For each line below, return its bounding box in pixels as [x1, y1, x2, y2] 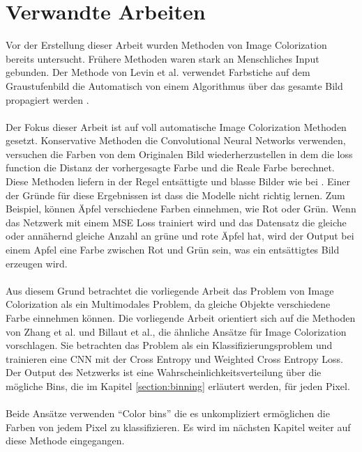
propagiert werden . [6, 92, 89, 107]
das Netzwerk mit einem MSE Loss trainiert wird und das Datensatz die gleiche [6, 215, 347, 229]
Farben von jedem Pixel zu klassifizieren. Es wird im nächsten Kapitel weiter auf [6, 419, 351, 434]
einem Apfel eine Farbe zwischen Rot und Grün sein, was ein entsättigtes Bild [6, 242, 340, 257]
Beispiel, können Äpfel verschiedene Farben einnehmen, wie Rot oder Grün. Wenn [6, 201, 356, 216]
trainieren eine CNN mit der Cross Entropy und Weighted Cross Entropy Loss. [6, 351, 343, 366]
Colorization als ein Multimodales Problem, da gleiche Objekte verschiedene [6, 297, 331, 311]
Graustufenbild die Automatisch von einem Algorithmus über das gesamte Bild [6, 78, 343, 93]
